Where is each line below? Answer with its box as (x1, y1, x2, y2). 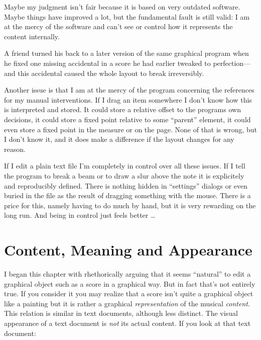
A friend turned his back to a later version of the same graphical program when (4, 48, 249, 58)
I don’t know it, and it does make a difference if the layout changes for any (4, 134, 234, 144)
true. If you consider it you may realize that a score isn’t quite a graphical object (4, 288, 253, 299)
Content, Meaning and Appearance (4, 239, 252, 260)
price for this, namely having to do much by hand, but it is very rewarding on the (4, 200, 256, 210)
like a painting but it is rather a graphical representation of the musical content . (4, 298, 250, 308)
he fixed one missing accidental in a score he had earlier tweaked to (4, 57, 211, 68)
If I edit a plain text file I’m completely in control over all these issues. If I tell (4, 160, 245, 171)
